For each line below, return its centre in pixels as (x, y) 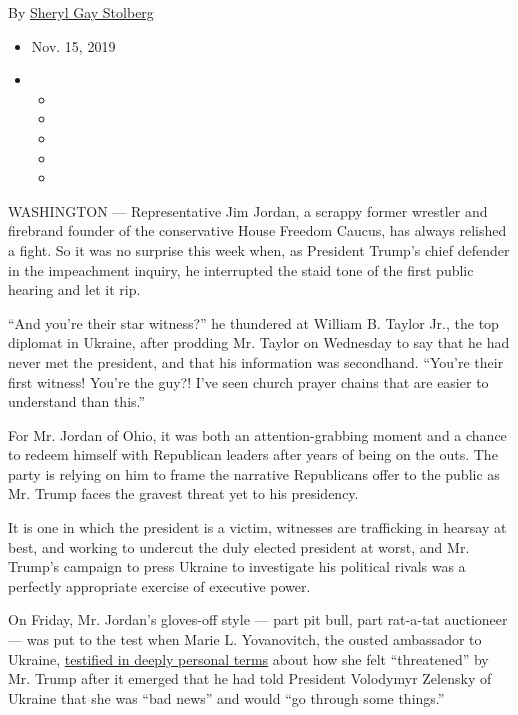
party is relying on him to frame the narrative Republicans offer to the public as (254, 473)
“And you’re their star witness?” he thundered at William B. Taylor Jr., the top (253, 322)
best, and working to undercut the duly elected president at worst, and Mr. (239, 546)
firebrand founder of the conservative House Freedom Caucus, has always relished (257, 230)
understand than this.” (77, 401)
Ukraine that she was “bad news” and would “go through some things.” (226, 697)
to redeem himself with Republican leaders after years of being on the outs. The (253, 454)
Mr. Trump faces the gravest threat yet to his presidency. (183, 493)
